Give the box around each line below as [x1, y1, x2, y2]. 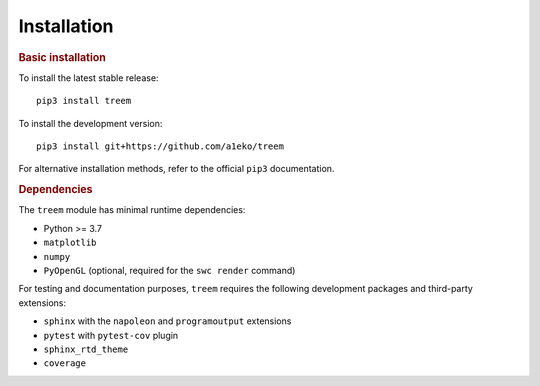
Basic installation [18, 50, 107, 64]
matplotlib [43, 237, 97, 249]
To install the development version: [18, 117, 163, 129]
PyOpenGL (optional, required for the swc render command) [43, 264, 296, 276]
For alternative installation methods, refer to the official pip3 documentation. [18, 163, 335, 175]
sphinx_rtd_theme [43, 343, 129, 355]
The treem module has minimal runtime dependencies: [18, 204, 246, 216]
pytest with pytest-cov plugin [43, 329, 179, 341]
